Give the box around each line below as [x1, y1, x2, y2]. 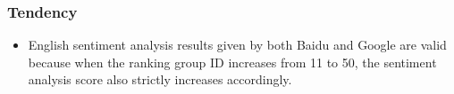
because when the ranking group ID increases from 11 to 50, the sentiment [28, 52, 437, 71]
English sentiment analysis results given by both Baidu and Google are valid [28, 35, 447, 54]
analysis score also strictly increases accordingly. [28, 70, 292, 89]
